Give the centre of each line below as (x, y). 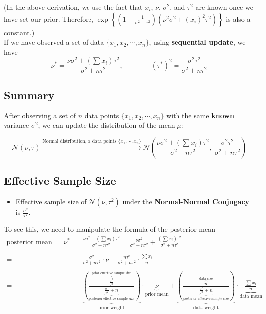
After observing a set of (40, 115)
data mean (251, 296)
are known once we (224, 7)
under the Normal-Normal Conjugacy (186, 201)
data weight (206, 308)
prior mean (157, 294)
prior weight (112, 308)
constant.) (19, 32)
